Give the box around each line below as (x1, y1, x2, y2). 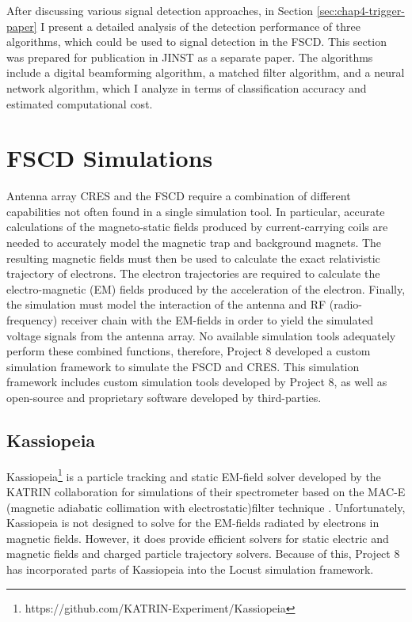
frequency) (6, 312, 58, 328)
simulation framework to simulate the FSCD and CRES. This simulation (6, 358, 360, 374)
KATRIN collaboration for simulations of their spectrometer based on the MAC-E (6, 484, 406, 500)
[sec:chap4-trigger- (316, 2, 405, 18)
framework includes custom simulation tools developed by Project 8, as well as (6, 374, 387, 390)
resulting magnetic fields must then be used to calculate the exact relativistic (6, 249, 380, 266)
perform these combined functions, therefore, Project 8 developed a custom (6, 343, 371, 359)
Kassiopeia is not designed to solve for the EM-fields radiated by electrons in (6, 514, 380, 531)
